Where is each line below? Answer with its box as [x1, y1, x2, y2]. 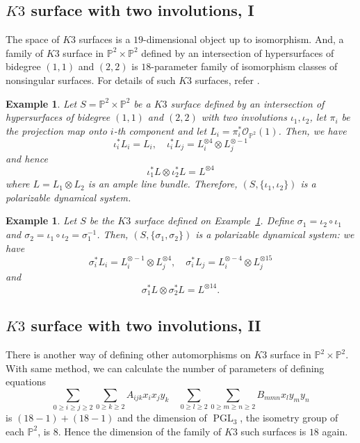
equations [6, 374, 47, 389]
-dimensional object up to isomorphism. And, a [143, 32, 344, 47]
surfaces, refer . [195, 72, 260, 87]
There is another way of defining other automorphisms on [6, 347, 251, 362]
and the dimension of [117, 410, 207, 425]
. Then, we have [278, 123, 347, 137]
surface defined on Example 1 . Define [134, 213, 294, 228]
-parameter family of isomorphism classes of [151, 59, 338, 74]
